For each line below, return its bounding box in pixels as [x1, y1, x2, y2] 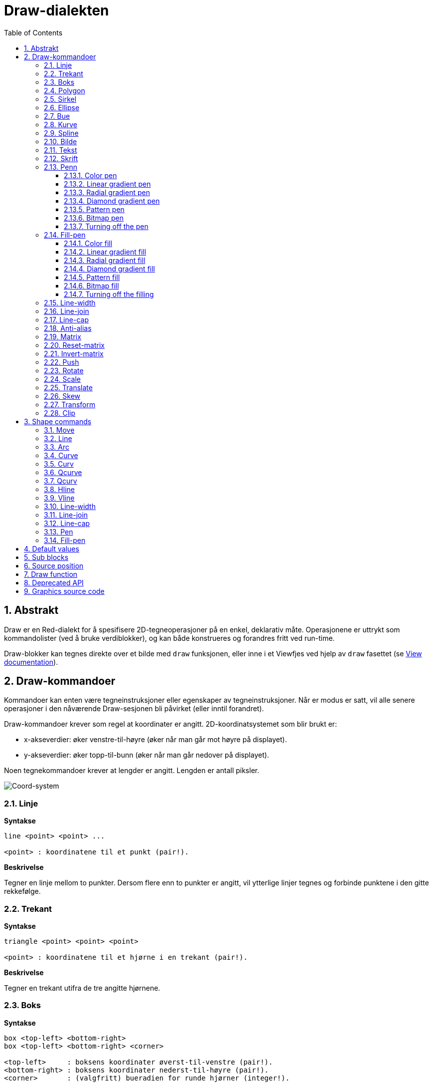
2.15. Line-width [44, 298, 96, 307]
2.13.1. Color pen [64, 171, 117, 180]
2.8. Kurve [44, 120, 78, 129]
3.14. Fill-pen [44, 536, 86, 544]
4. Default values [24, 544, 79, 553]
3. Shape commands [24, 417, 92, 426]
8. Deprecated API [24, 578, 84, 587]
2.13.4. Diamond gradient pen [64, 196, 160, 205]
